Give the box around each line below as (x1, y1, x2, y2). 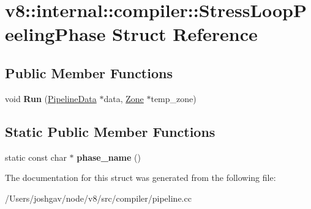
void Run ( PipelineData (5, 92, 97, 105)
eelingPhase (5, 21, 106, 46)
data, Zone (103, 92, 144, 105)
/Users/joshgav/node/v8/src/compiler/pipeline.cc (5, 191, 192, 204)
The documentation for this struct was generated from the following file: (5, 171, 276, 184)
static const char (5, 150, 67, 163)
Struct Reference (112, 21, 258, 46)
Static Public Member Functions (5, 122, 215, 141)
